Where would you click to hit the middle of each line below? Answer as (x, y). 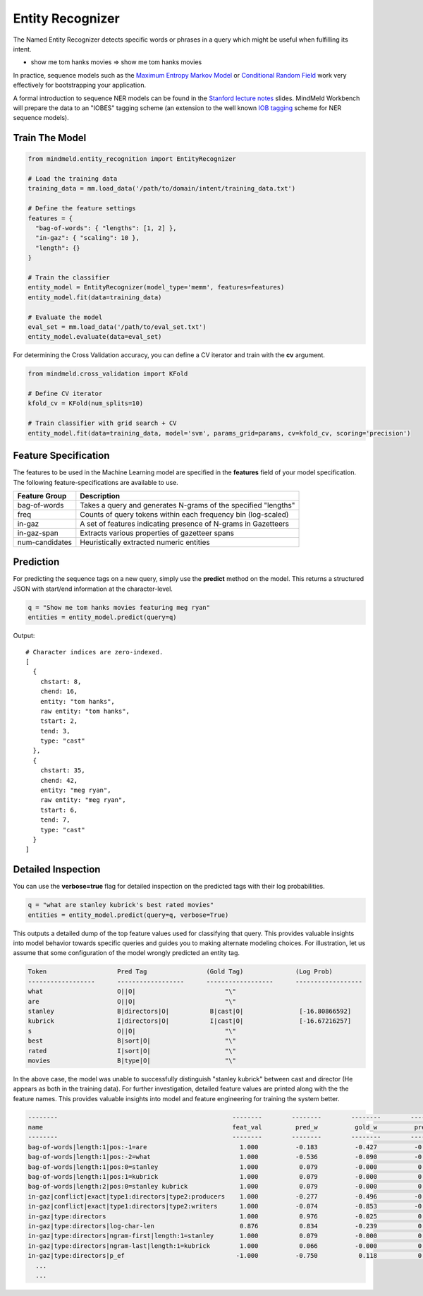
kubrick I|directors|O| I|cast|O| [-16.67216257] (190, 1021)
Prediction (36, 562)
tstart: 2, (59, 721)
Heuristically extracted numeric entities (145, 542)
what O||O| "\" (132, 991)
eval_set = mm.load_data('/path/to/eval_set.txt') (117, 327)
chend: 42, (59, 780)
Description (100, 496)
